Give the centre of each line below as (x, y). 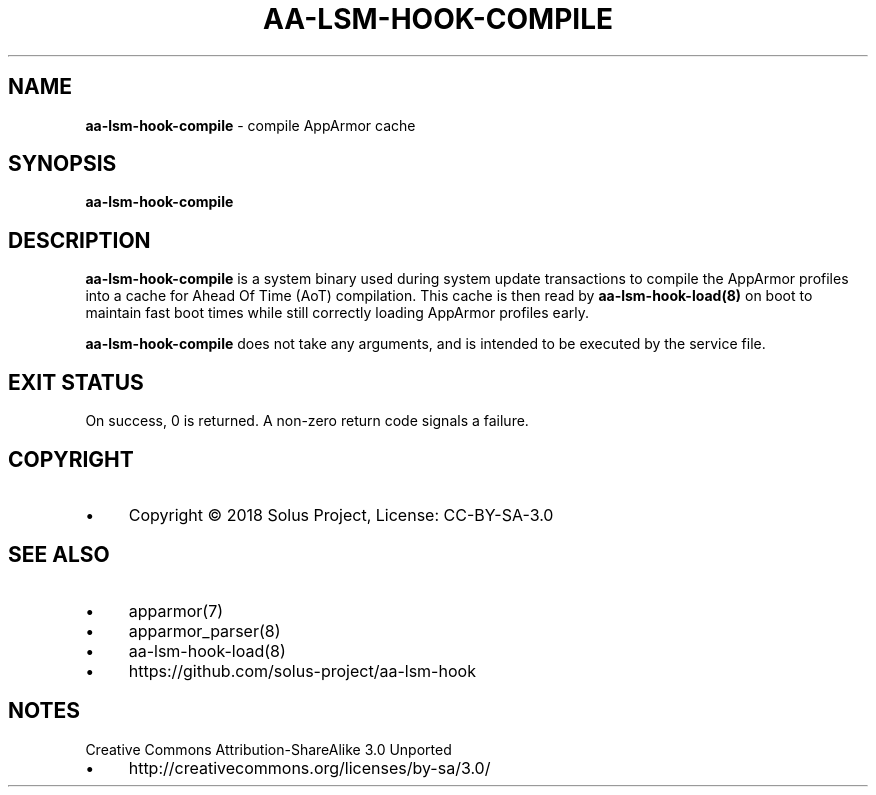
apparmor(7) (176, 610)
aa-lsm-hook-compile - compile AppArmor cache (250, 125)
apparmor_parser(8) (204, 630)
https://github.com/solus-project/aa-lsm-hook (302, 670)
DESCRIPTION (79, 240)
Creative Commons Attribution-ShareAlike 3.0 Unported (268, 749)
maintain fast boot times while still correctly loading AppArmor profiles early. (337, 313)
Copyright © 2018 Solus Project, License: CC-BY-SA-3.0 (341, 514)
